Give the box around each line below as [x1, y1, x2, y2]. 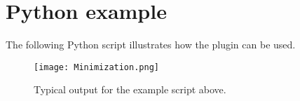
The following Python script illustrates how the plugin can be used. [6, 37, 296, 52]
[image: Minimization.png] [34, 62, 159, 72]
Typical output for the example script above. [34, 82, 226, 97]
